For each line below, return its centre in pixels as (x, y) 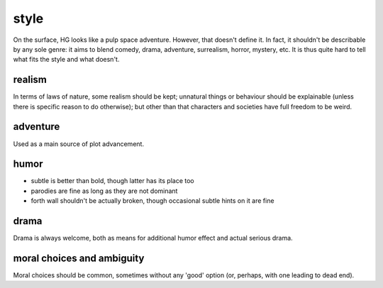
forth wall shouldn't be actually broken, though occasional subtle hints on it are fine (152, 201)
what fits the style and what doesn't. (66, 60)
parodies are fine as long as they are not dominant (104, 191)
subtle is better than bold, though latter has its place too (112, 181)
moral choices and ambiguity (79, 258)
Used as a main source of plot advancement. (79, 144)
